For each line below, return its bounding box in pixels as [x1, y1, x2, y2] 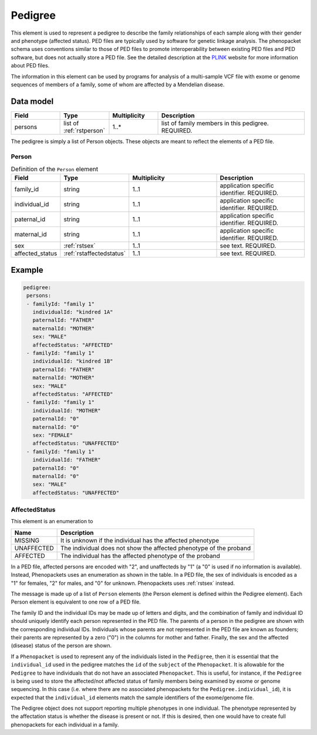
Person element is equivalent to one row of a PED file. [11, 598, 141, 605]
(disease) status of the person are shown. [11, 642, 112, 649]
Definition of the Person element [11, 165, 99, 173]
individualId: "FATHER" [32, 456, 101, 463]
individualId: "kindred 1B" [32, 358, 114, 365]
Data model [11, 96, 54, 106]
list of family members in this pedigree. [161, 119, 269, 127]
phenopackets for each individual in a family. [11, 721, 119, 728]
